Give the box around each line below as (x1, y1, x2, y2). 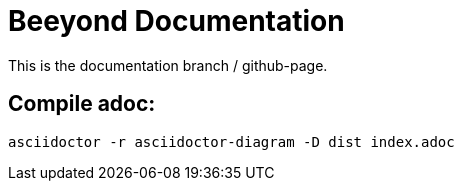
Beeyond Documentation (8, 4, 345, 38)
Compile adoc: (8, 91, 156, 117)
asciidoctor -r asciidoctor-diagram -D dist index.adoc (8, 133, 455, 150)
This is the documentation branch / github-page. (8, 56, 328, 74)
